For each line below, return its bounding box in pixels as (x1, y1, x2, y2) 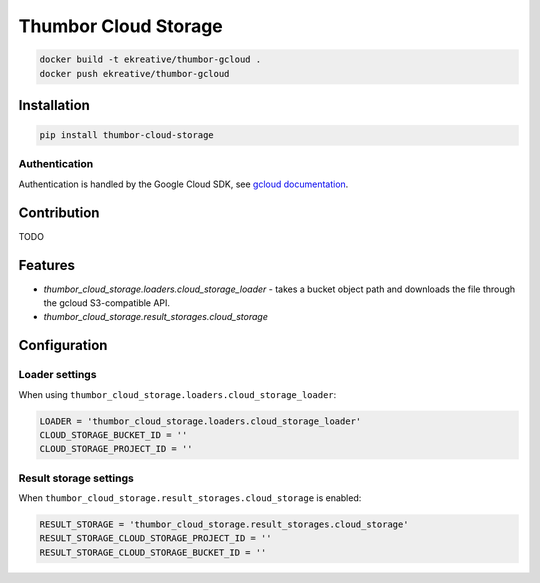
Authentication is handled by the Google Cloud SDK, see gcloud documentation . (18, 178, 349, 190)
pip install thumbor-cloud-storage (39, 130, 214, 141)
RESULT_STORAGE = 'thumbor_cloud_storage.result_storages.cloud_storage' (39, 519, 409, 530)
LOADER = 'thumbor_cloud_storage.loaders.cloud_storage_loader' (39, 415, 362, 427)
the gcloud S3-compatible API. (43, 297, 170, 309)
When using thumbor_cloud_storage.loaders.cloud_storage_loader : (18, 388, 337, 400)
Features (18, 256, 75, 274)
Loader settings (18, 368, 97, 382)
